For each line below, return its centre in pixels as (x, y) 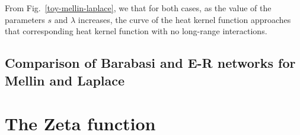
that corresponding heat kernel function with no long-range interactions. (136, 31)
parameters (25, 19)
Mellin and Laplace (65, 80)
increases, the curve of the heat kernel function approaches (184, 19)
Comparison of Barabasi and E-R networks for (150, 63)
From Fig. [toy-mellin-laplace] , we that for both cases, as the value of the (138, 8)
